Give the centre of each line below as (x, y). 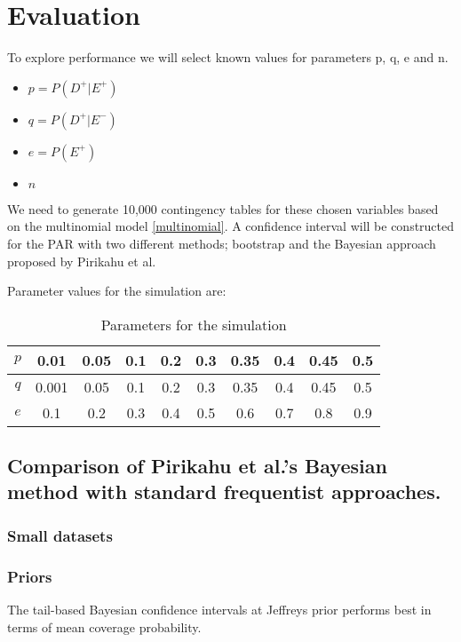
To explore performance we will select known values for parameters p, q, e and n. (228, 57)
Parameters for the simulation (194, 324)
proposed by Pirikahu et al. (82, 261)
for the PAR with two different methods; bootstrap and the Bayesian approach (222, 243)
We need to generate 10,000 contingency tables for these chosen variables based (223, 208)
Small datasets (60, 535)
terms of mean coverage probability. (104, 626)
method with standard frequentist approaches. (224, 491)
